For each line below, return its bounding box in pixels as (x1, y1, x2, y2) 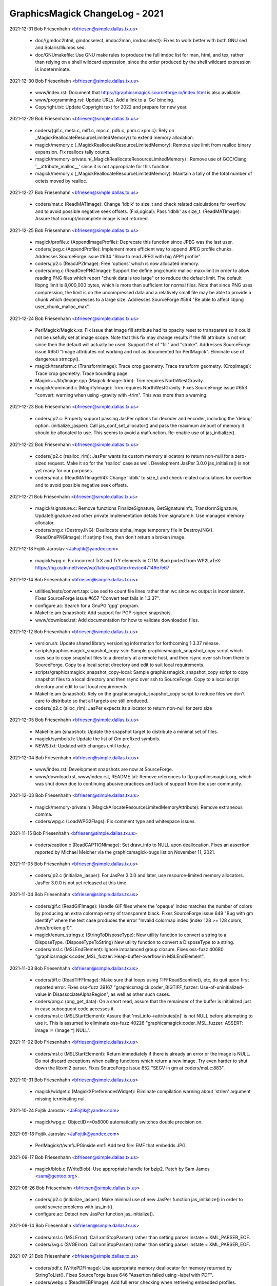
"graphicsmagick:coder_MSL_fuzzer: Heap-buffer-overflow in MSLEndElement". (35, 953, 205, 959)
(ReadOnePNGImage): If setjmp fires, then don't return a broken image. (35, 534, 186, 540)
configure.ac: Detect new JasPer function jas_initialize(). (35, 1210, 155, 1217)
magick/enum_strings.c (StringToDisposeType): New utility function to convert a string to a (35, 932, 227, 938)
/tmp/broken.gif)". (35, 924, 73, 931)
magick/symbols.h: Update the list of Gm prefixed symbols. (35, 736, 161, 742)
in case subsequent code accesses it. (35, 1006, 115, 1012)
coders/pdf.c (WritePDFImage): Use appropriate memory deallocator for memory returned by (35, 1264, 232, 1271)
